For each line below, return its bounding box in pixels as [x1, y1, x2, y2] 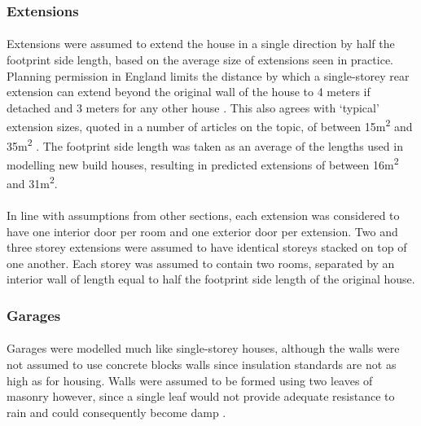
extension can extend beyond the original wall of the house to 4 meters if [7, 83, 371, 100]
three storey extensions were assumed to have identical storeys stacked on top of [7, 239, 407, 256]
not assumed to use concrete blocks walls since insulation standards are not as [7, 356, 397, 372]
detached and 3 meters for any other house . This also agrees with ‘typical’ [7, 99, 379, 116]
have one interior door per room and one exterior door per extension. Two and [7, 222, 398, 239]
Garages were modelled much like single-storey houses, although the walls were [7, 340, 400, 357]
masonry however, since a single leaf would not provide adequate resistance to [7, 388, 395, 405]
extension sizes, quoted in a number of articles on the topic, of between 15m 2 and [7, 116, 413, 135]
